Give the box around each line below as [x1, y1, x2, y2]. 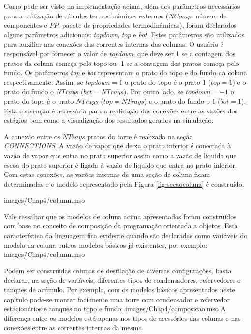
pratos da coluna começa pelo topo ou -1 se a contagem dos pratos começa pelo [4, 58, 239, 68]
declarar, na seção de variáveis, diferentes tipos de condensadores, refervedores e [4, 275, 241, 285]
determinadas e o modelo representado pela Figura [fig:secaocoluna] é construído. [4, 178, 244, 189]
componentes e [4, 20, 47, 30]
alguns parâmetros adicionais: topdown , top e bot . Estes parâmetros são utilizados [4, 29, 245, 39]
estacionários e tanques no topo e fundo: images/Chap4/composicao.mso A [4, 303, 226, 314]
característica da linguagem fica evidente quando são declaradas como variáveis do [4, 230, 248, 240]
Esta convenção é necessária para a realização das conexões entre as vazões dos [4, 105, 238, 115]
